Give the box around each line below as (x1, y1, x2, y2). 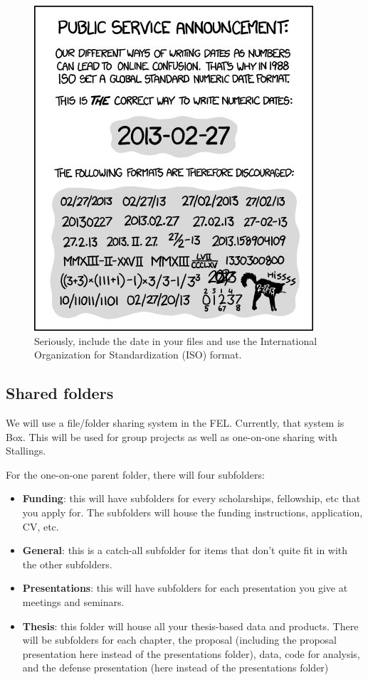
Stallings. (6, 443, 46, 458)
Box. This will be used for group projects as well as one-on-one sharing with (6, 429, 337, 444)
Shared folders (6, 382, 114, 404)
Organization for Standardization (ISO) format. (34, 347, 242, 362)
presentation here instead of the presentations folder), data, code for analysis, (22, 646, 360, 661)
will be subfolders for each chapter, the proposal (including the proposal (22, 632, 337, 647)
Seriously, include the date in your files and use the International (34, 333, 317, 348)
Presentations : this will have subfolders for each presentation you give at (22, 580, 348, 595)
